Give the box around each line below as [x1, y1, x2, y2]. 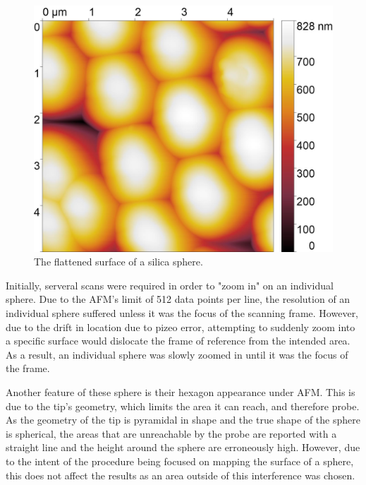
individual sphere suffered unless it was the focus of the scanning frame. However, [6, 306, 359, 321]
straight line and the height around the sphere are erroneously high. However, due [6, 440, 360, 455]
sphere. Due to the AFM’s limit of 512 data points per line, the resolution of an [6, 292, 350, 306]
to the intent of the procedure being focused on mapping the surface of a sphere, [6, 453, 354, 468]
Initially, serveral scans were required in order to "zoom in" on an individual [6, 277, 334, 292]
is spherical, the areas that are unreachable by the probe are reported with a [6, 426, 337, 441]
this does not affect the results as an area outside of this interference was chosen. [6, 467, 355, 482]
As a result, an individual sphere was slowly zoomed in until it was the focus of [6, 347, 348, 361]
